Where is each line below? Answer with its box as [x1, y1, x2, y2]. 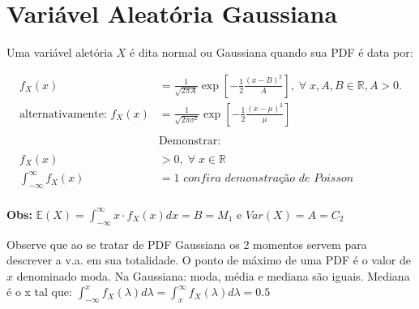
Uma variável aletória [6, 44, 113, 61]
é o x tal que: [6, 283, 72, 300]
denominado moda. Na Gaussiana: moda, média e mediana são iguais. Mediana [16, 267, 410, 284]
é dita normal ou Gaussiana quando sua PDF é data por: [130, 44, 413, 61]
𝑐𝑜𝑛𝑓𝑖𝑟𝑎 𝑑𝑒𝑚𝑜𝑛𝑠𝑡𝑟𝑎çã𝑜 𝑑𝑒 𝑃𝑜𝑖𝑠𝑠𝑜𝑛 [183, 173, 354, 185]
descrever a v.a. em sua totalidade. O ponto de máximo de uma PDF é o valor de [6, 251, 411, 268]
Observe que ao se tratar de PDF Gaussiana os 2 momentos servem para [6, 235, 367, 252]
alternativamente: [19, 108, 107, 120]
